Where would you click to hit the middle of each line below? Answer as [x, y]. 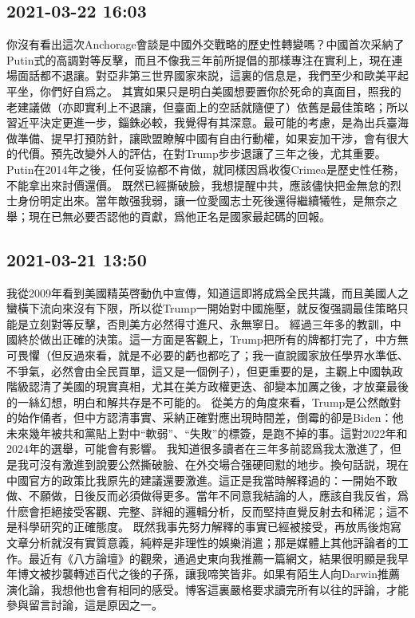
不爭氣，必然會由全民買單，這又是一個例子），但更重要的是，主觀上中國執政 [205, 370]
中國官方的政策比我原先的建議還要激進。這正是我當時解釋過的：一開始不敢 [202, 480]
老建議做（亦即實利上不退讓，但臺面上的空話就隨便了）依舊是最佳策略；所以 [207, 106]
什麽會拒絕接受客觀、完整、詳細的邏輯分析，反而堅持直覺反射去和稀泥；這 [202, 511]
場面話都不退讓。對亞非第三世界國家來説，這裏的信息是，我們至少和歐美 [196, 75]
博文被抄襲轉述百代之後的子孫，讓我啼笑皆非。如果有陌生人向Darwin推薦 [208, 574]
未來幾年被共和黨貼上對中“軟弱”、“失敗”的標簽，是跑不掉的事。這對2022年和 [207, 433]
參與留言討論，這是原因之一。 [85, 605]
